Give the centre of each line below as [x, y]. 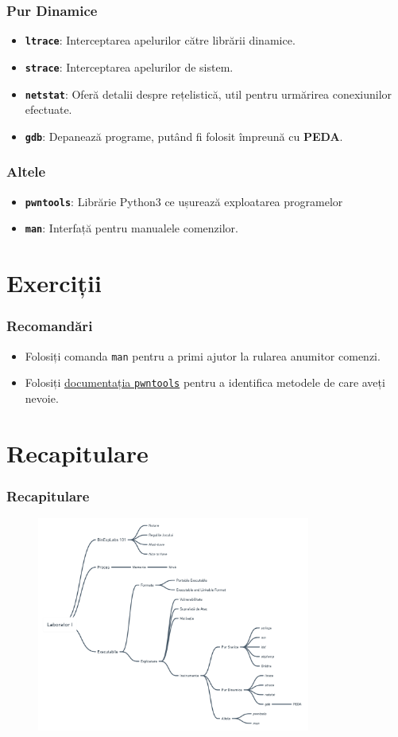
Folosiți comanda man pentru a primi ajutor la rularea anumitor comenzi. [203, 355]
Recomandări [50, 326]
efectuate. [48, 109]
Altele [26, 172]
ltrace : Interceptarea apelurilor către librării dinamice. [160, 40]
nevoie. [42, 398]
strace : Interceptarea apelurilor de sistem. [129, 66]
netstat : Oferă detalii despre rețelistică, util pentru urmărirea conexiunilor [209, 94]
